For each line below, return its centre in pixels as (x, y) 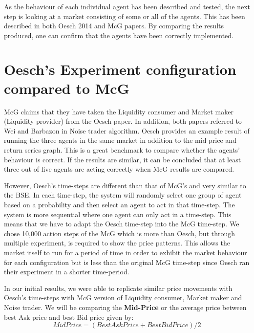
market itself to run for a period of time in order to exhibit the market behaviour (126, 252)
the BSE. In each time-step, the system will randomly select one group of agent (123, 195)
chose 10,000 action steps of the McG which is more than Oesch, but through (120, 233)
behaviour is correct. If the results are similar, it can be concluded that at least (123, 159)
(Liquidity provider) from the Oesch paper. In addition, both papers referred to (123, 121)
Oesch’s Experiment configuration (120, 69)
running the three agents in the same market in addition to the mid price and (120, 140)
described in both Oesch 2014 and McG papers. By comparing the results (114, 26)
